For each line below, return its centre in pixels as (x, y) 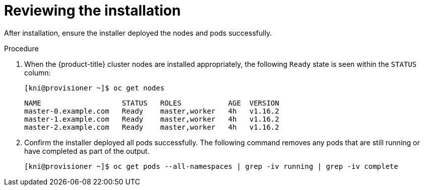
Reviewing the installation (93, 11)
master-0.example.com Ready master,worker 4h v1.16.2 (152, 111)
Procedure (21, 48)
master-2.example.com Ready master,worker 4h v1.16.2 (152, 127)
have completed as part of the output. (87, 151)
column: (38, 72)
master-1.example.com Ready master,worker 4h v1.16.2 (152, 119)
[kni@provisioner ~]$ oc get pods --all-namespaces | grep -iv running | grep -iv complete (211, 166)
